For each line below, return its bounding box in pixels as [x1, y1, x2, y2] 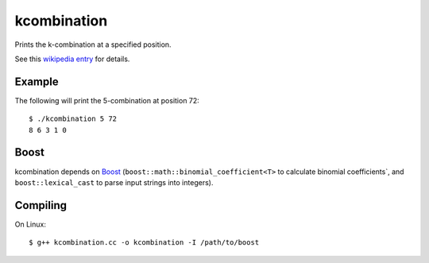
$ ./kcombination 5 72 [29, 114, 118, 123]
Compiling [14, 199, 68, 212]
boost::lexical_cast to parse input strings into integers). [14, 177, 214, 187]
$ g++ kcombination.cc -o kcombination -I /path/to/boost [29, 238, 260, 247]
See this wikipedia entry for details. [14, 54, 130, 64]
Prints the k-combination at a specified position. [14, 40, 172, 49]
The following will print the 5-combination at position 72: [14, 95, 200, 105]
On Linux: [14, 219, 47, 229]
